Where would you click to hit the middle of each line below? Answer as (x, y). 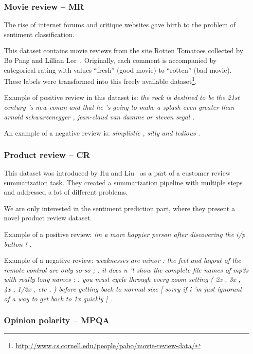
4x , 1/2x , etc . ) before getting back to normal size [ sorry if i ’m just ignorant (123, 288)
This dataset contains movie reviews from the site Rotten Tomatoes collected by (124, 50)
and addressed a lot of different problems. (66, 192)
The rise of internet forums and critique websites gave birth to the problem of (120, 25)
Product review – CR (47, 154)
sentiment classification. (39, 34)
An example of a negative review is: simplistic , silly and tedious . (102, 133)
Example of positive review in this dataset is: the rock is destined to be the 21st (122, 97)
